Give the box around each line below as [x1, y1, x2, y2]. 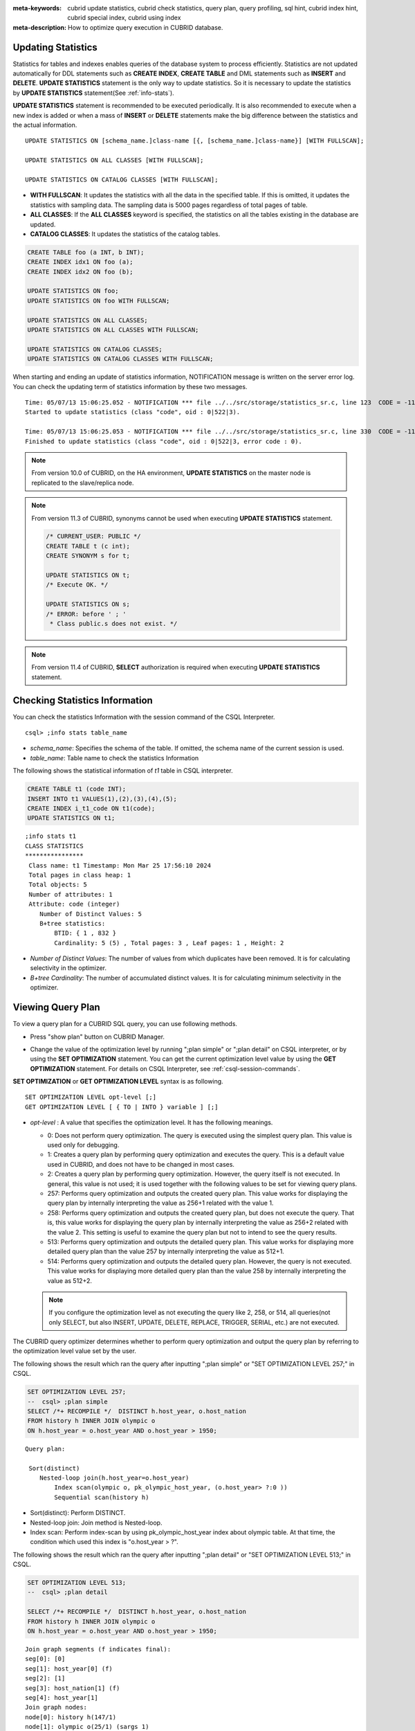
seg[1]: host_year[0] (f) [25, 1665, 113, 1672]
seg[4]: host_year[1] [25, 1694, 98, 1701]
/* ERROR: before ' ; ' [46, 610, 127, 618]
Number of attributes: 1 [28, 890, 113, 898]
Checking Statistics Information [12, 694, 154, 706]
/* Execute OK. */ [46, 581, 109, 589]
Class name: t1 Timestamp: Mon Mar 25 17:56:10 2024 [28, 861, 211, 869]
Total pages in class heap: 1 [28, 871, 131, 879]
